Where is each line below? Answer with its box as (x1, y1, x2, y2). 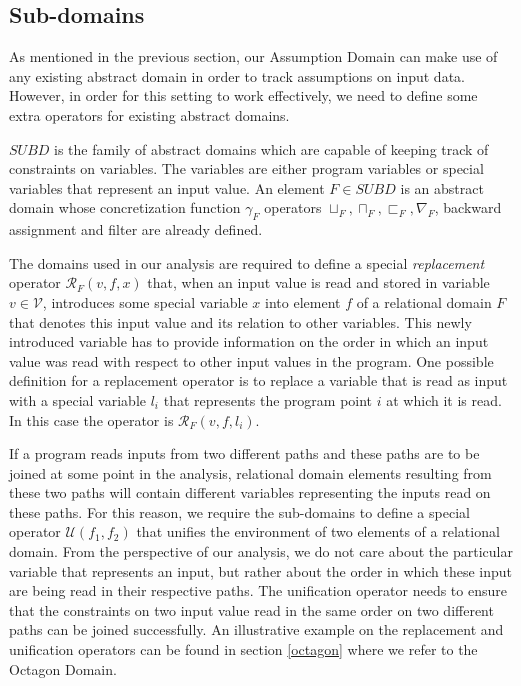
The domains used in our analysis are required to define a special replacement (9, 252, 485, 273)
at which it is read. (386, 389, 502, 410)
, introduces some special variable (42, 291, 248, 312)
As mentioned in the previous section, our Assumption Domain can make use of (9, 46, 498, 67)
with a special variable (9, 389, 147, 410)
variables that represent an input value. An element (9, 177, 325, 198)
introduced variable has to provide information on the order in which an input (9, 331, 489, 352)
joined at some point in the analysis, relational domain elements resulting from (9, 462, 492, 483)
